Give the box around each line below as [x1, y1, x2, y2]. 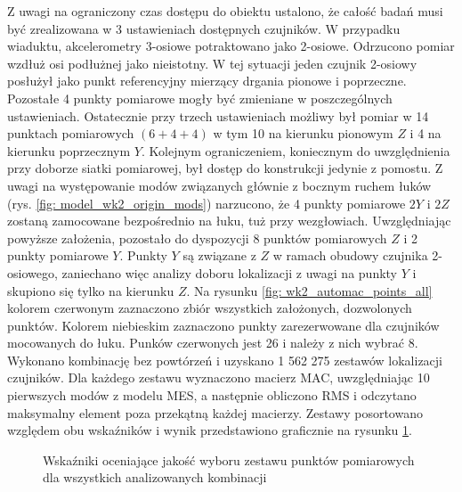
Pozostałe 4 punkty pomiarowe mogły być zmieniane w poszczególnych [7, 88, 393, 107]
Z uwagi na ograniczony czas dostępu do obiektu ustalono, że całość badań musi [7, 2, 443, 20]
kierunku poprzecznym [7, 141, 131, 160]
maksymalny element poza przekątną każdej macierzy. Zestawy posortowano [7, 403, 423, 422]
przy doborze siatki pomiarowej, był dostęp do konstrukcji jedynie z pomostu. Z [7, 159, 443, 177]
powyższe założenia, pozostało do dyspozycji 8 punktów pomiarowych [7, 228, 387, 247]
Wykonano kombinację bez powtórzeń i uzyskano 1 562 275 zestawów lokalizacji [7, 350, 442, 369]
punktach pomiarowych [7, 124, 134, 143]
